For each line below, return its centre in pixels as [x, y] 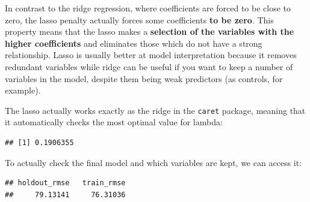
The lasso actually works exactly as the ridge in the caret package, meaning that [155, 110]
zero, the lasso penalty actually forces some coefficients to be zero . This [139, 19]
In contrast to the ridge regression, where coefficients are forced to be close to [148, 8]
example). [23, 90]
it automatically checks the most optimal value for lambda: [114, 122]
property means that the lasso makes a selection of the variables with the [150, 31]
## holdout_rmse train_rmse [65, 183]
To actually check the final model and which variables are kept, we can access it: [153, 162]
